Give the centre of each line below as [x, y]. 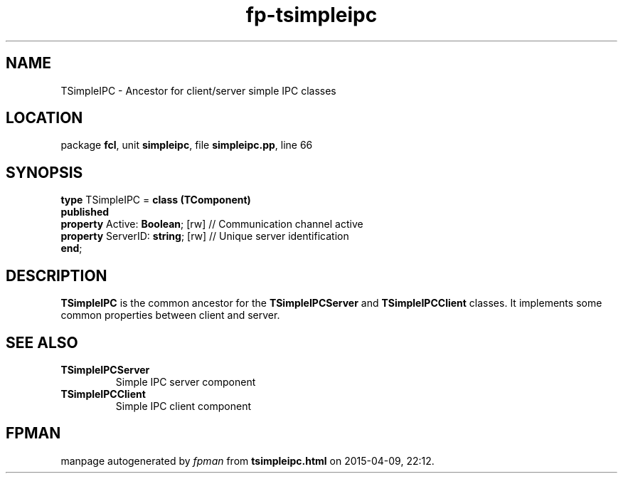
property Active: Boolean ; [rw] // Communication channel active [212, 224]
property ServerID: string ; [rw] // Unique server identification [205, 236]
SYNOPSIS [44, 172]
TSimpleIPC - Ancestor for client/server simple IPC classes [198, 90]
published [85, 212]
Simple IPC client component [183, 406]
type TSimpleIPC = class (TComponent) [156, 200]
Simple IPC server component [186, 381]
